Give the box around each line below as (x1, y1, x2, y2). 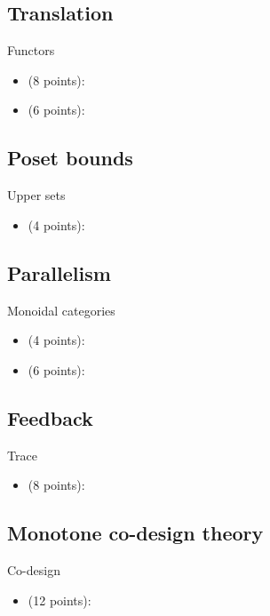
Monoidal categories (7, 300, 115, 319)
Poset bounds (7, 144, 133, 172)
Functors (7, 41, 55, 60)
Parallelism (7, 259, 111, 286)
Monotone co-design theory (7, 519, 264, 547)
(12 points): (28, 590, 91, 609)
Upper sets (7, 186, 66, 204)
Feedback (7, 404, 93, 431)
